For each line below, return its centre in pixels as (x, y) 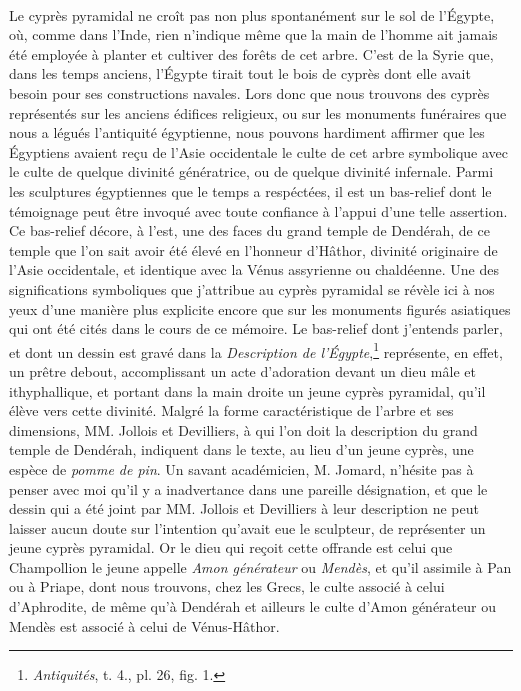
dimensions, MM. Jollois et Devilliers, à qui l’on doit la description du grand (243, 429)
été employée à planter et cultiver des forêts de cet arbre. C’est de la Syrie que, (251, 53)
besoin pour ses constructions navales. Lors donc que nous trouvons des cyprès (249, 92)
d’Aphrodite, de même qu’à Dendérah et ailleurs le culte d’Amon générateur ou (252, 606)
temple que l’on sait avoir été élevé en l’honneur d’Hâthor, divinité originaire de (253, 249)
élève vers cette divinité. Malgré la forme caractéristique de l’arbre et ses (231, 410)
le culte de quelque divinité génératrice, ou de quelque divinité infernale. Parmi (251, 171)
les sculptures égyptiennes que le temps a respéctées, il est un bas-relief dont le (250, 190)
